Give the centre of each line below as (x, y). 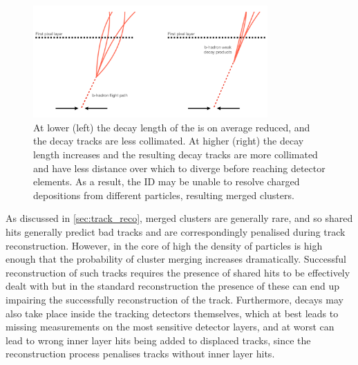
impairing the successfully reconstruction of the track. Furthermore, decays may (175, 300)
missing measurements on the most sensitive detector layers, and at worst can (170, 327)
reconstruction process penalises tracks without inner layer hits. (140, 354)
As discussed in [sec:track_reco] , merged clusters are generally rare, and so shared (179, 218)
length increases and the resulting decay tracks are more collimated (176, 155)
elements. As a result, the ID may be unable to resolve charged (167, 181)
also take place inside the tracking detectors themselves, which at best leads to (172, 313)
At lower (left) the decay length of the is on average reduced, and (172, 127)
